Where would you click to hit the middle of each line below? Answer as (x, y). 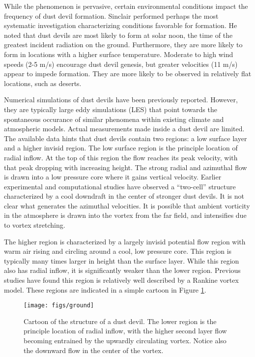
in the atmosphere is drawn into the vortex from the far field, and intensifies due (125, 215)
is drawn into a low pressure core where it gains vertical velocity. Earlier (113, 177)
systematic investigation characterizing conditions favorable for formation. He (121, 25)
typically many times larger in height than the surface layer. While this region (122, 260)
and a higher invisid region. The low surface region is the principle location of (121, 148)
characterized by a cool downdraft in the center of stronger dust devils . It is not (124, 196)
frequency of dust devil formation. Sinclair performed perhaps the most (111, 15)
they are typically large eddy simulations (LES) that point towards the (111, 109)
